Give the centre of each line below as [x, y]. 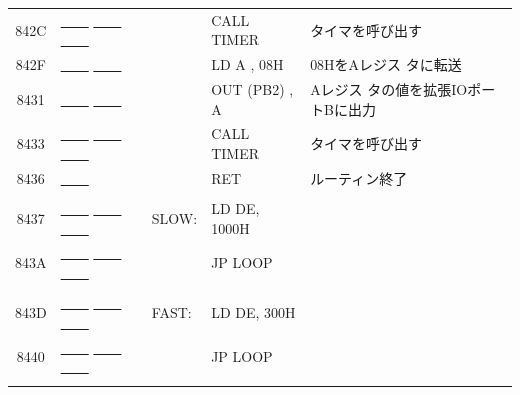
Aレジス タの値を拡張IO [389, 89]
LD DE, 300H [253, 311]
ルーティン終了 [359, 177]
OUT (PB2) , [252, 89]
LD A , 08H [247, 64]
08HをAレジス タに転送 [386, 64]
